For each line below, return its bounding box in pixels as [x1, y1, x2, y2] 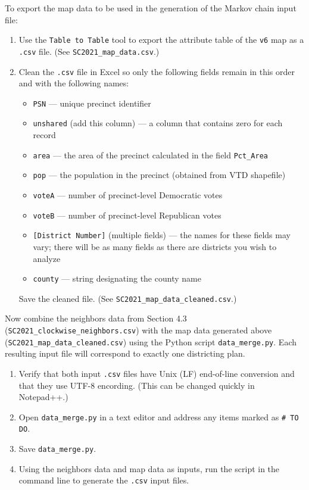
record [33, 129, 56, 141]
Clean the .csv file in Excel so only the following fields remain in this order [18, 65, 295, 77]
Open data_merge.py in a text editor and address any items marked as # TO [18, 410, 299, 423]
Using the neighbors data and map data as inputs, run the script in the [18, 462, 280, 475]
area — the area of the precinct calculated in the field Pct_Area [33, 148, 268, 161]
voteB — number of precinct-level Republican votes [33, 208, 221, 221]
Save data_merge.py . [18, 442, 96, 455]
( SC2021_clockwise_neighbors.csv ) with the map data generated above [5, 324, 272, 336]
